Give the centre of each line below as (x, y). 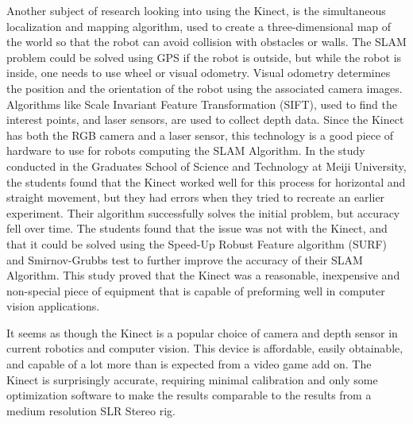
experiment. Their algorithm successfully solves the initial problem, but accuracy (203, 212)
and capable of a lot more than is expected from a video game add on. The (189, 364)
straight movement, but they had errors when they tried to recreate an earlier (196, 197)
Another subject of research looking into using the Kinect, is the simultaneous (196, 10)
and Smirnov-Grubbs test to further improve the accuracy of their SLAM (185, 259)
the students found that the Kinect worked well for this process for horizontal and (206, 181)
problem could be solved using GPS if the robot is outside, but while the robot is (204, 57)
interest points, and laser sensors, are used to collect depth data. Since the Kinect (205, 119)
